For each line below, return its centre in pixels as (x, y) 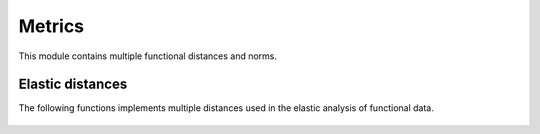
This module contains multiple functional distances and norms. (148, 56)
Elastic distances (73, 84)
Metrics (51, 26)
